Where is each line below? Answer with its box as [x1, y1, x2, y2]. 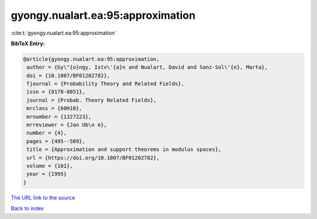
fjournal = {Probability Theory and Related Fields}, [26, 80, 184, 87]
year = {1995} [26, 171, 67, 177]
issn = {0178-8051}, [26, 89, 86, 95]
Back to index [11, 205, 44, 212]
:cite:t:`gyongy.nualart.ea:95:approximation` [11, 29, 117, 36]
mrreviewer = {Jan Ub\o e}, [26, 122, 107, 129]
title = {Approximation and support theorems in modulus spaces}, [26, 146, 222, 153]
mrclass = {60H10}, [26, 105, 82, 112]
